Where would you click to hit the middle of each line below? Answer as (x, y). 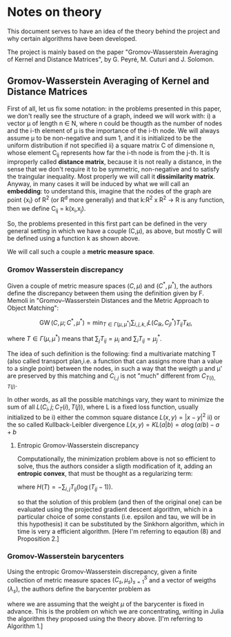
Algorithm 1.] (25, 626)
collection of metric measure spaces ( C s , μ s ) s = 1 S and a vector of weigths (112, 580)
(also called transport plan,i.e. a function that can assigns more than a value (115, 361)
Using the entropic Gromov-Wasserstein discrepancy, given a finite (102, 571)
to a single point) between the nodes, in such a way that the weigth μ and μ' (115, 368)
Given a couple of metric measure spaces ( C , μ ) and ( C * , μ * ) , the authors (110, 285)
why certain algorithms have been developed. (72, 38)
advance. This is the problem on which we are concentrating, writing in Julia (115, 611)
